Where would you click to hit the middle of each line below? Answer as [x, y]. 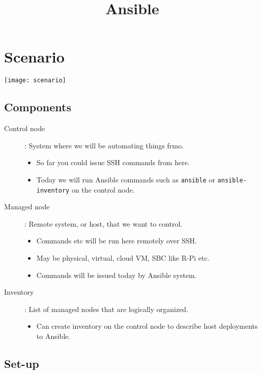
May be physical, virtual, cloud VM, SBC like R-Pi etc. [123, 258]
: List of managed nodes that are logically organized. [107, 309]
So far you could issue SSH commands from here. [113, 162]
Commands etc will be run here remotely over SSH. [117, 241]
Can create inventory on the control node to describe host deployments [147, 326]
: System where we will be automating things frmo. [104, 145]
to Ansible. [53, 336]
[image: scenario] [35, 81]
